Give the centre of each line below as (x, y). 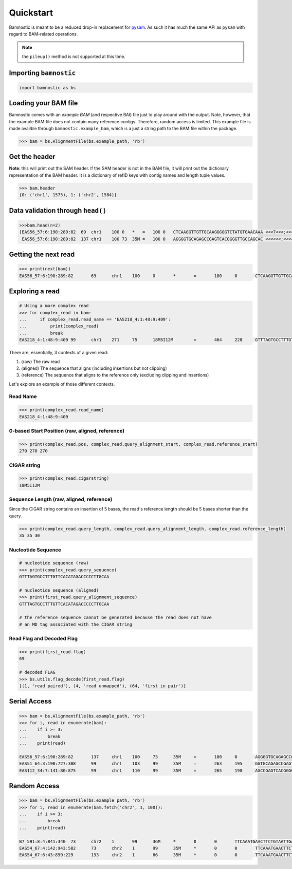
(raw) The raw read (41, 361)
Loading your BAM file (43, 103)
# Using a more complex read (54, 306)
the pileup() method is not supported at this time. (74, 57)
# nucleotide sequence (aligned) (59, 590)
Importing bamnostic (42, 73)
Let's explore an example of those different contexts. (62, 384)
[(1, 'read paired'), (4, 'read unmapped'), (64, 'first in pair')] (103, 686)
